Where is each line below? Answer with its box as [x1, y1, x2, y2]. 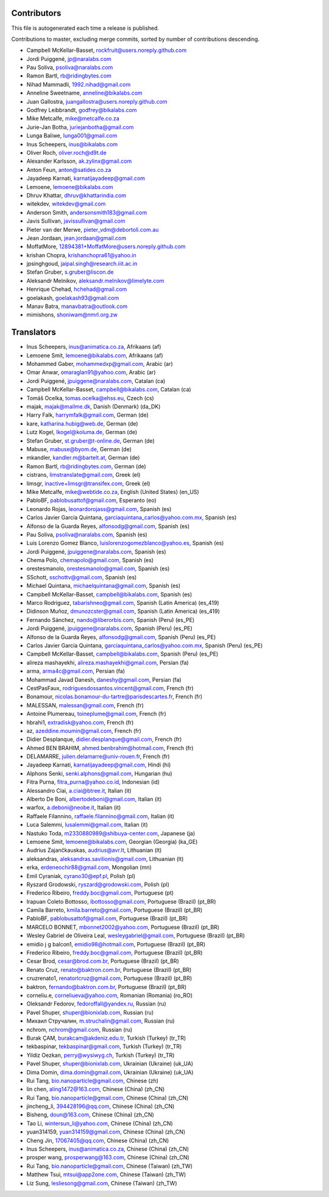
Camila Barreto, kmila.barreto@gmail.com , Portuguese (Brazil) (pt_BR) [26, 906, 203, 914]
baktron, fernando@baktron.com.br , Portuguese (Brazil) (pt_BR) [26, 983, 187, 990]
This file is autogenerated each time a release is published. [11, 24, 160, 32]
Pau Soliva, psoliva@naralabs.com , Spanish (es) [26, 531, 147, 538]
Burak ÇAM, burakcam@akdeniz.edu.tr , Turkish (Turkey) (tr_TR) [26, 1034, 186, 1042]
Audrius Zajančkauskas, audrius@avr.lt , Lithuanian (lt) [26, 846, 162, 854]
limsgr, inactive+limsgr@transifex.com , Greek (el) [26, 479, 150, 487]
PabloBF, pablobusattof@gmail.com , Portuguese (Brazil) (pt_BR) [26, 915, 188, 922]
